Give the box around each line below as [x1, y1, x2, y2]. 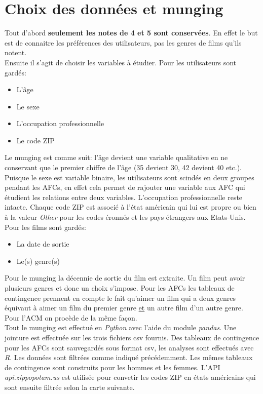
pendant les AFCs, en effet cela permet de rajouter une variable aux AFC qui [5, 182, 245, 192]
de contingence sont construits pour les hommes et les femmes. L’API [5, 362, 220, 372]
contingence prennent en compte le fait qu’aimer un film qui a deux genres [5, 292, 236, 303]
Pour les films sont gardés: [5, 221, 86, 232]
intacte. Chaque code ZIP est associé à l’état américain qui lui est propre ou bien [5, 202, 256, 212]
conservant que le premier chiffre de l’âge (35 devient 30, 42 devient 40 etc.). [5, 162, 242, 173]
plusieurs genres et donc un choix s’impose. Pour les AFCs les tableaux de [5, 283, 235, 293]
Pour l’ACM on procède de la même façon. [5, 312, 137, 323]
